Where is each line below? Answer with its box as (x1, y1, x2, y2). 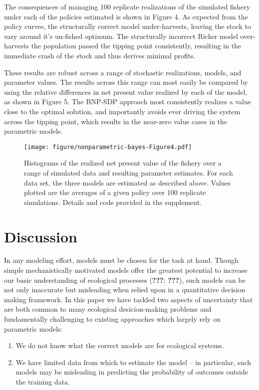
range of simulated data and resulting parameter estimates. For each (24, 167, 233, 178)
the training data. (15, 377, 70, 387)
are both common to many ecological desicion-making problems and (4, 304, 212, 314)
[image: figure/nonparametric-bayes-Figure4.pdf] (24, 143, 192, 151)
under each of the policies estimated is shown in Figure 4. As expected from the (4, 11, 248, 21)
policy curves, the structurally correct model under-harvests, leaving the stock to (4, 21, 251, 31)
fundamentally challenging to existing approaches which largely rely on (4, 314, 221, 324)
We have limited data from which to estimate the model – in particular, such (15, 357, 251, 367)
